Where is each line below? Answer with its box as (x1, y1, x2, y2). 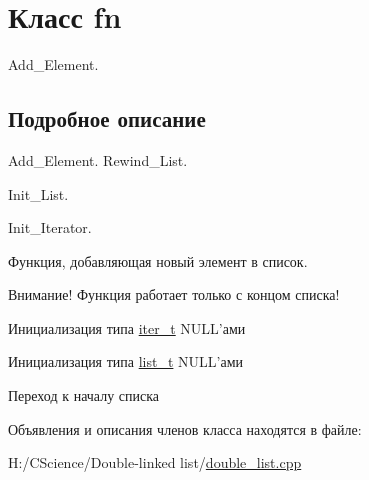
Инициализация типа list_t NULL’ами (8, 351, 244, 372)
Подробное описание (8, 103, 206, 134)
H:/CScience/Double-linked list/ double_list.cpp (8, 452, 302, 473)
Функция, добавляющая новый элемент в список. (8, 250, 308, 271)
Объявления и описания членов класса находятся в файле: (8, 418, 362, 439)
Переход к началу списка (8, 385, 160, 406)
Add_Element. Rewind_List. (8, 149, 188, 170)
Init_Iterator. (8, 217, 92, 238)
